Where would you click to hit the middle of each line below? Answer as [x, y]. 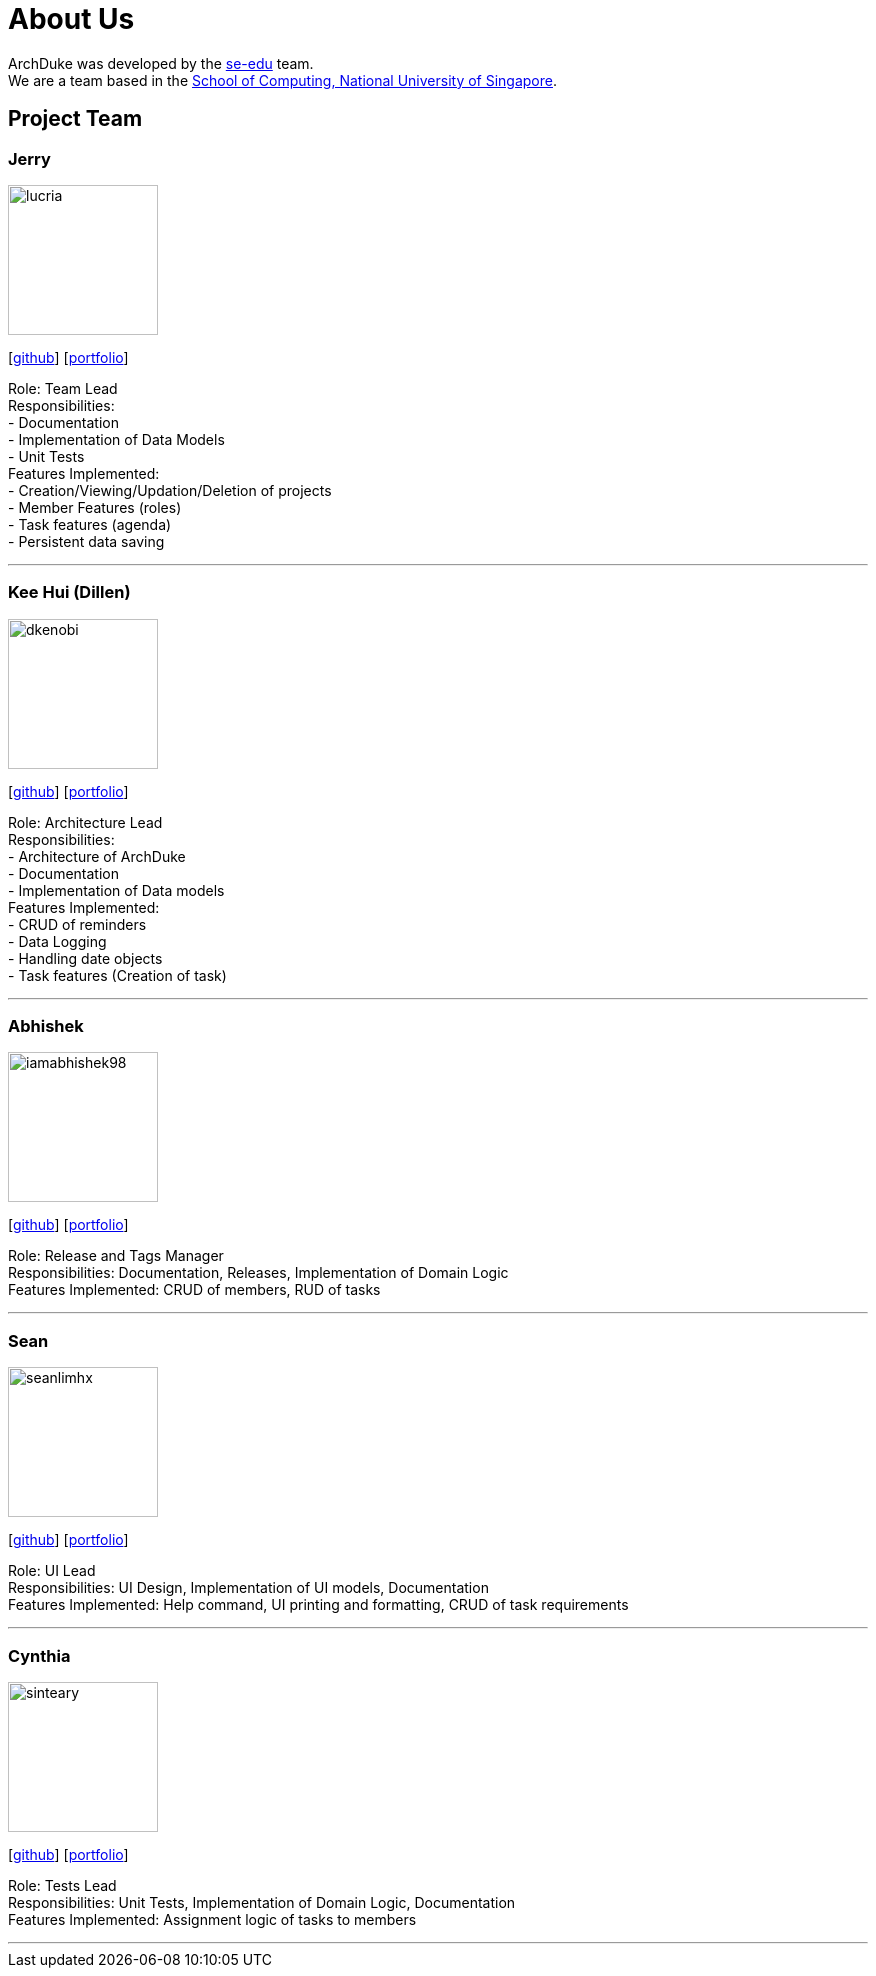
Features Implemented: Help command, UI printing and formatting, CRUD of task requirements [318, 1605]
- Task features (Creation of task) [117, 975]
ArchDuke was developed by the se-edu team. [161, 63]
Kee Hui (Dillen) [69, 592]
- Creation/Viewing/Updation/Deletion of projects [170, 490]
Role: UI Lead [52, 1571]
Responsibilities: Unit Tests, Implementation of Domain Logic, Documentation [262, 1902]
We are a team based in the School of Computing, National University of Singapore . [283, 80]
